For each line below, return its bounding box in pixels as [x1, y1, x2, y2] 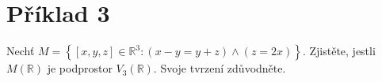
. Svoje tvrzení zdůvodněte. [153, 60, 286, 76]
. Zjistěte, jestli [302, 43, 376, 59]
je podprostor [47, 60, 113, 76]
